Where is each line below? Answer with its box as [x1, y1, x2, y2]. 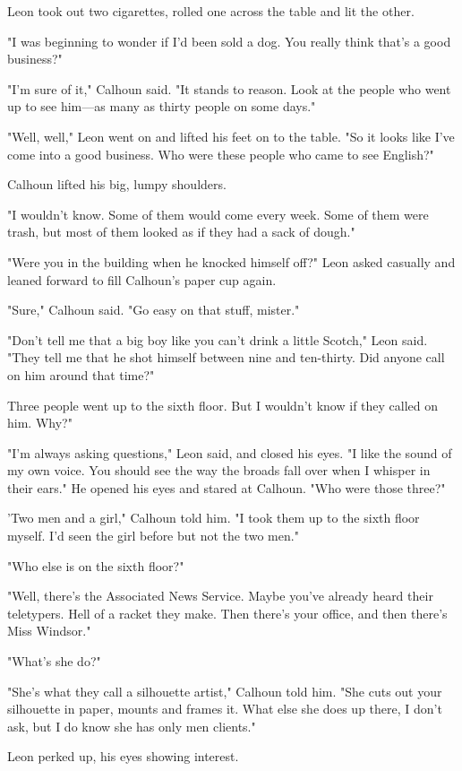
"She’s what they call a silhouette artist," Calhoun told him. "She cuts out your [7, 681, 442, 700]
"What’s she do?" [7, 652, 101, 671]
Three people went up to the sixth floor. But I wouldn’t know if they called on [7, 395, 439, 414]
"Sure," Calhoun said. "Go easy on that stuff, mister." [7, 300, 300, 319]
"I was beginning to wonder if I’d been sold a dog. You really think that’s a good [7, 31, 451, 50]
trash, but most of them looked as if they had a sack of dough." [7, 222, 355, 241]
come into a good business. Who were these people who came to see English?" [7, 144, 434, 163]
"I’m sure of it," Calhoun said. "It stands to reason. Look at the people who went [7, 79, 451, 98]
